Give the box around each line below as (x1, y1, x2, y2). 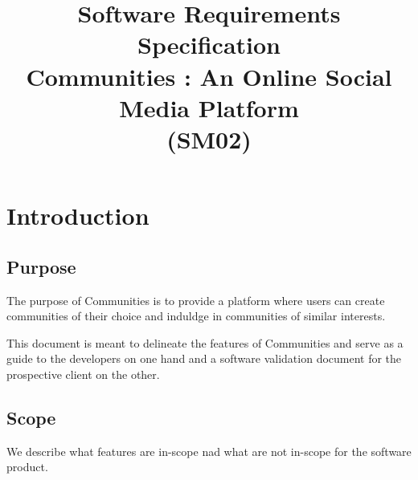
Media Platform (119, 91, 299, 124)
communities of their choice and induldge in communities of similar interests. (6, 307, 386, 324)
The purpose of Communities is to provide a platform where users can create (6, 291, 385, 308)
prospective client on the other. (6, 365, 160, 382)
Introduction (6, 199, 150, 232)
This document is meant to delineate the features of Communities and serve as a (6, 334, 404, 351)
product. (6, 458, 48, 475)
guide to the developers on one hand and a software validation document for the (6, 350, 402, 367)
